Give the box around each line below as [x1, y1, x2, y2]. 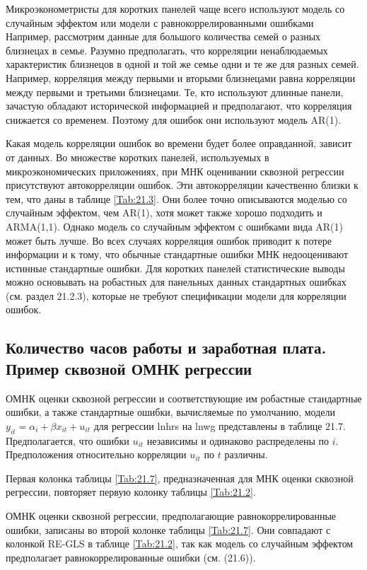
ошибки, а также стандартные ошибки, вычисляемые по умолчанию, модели [6, 405, 335, 419]
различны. [224, 447, 268, 462]
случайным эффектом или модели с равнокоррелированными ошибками [6, 15, 314, 30]
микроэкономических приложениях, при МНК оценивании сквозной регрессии [6, 163, 344, 178]
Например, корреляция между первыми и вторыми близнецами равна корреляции [6, 70, 356, 85]
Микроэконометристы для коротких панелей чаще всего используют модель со [6, 1, 345, 16]
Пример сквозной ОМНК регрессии [6, 357, 252, 379]
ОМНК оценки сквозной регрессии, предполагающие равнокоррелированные [6, 508, 337, 523]
